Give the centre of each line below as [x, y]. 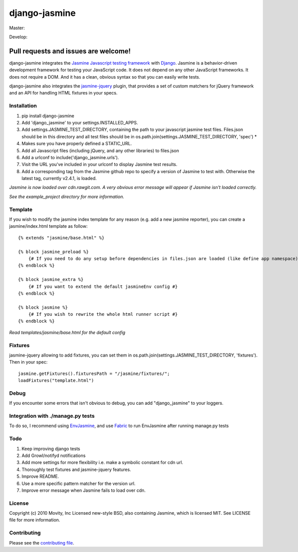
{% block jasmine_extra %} [51, 279]
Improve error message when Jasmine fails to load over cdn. [84, 490]
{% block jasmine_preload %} [53, 252]
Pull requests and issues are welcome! [70, 51]
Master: [17, 28]
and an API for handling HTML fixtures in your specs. [63, 93]
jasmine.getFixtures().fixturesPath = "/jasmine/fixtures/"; [94, 373]
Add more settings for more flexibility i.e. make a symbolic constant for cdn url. [102, 462]
